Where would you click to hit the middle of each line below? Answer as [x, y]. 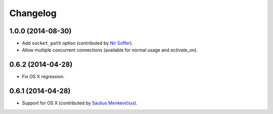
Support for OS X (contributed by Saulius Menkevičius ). [80, 103]
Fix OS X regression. [43, 77]
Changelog [33, 13]
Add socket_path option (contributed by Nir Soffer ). [78, 43]
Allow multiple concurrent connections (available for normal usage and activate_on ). [110, 50]
